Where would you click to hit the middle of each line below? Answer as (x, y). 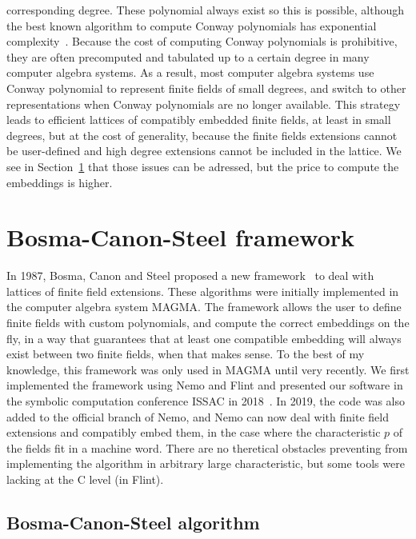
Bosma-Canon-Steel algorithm (133, 522)
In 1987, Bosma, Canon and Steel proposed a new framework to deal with (190, 275)
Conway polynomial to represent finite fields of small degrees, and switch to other (206, 88)
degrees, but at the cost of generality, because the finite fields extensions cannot (202, 135)
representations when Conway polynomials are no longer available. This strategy (204, 104)
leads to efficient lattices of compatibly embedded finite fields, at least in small (199, 120)
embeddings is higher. (60, 182)
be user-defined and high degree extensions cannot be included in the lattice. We (204, 151)
